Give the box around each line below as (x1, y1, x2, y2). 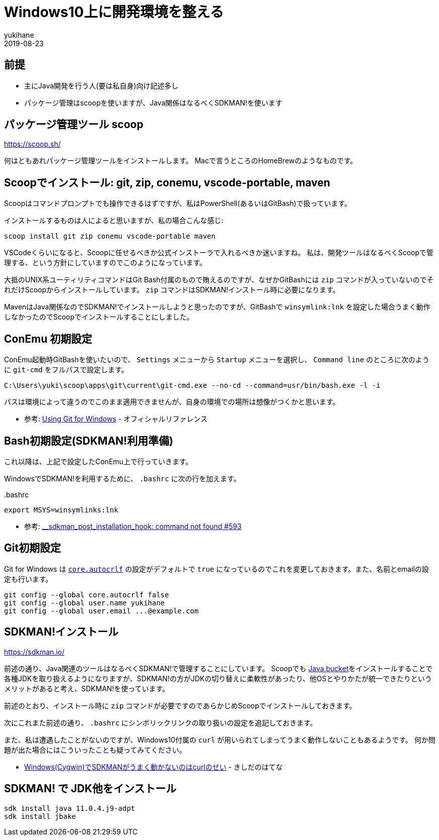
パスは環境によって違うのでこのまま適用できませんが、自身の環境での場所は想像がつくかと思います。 (4, 397, 340, 406)
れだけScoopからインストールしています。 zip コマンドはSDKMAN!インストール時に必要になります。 (4, 285, 340, 294)
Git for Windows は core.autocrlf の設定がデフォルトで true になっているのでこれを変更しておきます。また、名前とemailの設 (4, 564, 429, 573)
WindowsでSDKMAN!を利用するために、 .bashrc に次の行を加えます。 (4, 474, 241, 483)
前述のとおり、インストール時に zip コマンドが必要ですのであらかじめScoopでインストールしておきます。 (4, 701, 357, 710)
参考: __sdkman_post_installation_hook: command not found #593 (24, 521, 242, 531)
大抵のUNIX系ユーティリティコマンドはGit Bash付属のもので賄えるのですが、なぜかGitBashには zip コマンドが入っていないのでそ (4, 275, 434, 284)
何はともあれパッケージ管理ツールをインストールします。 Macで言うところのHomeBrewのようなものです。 (4, 156, 357, 165)
